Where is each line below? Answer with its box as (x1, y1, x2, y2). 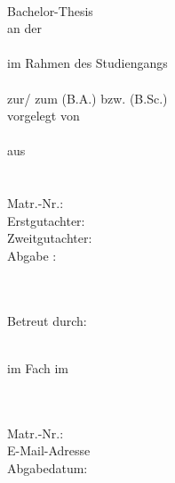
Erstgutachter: (7, 211, 85, 229)
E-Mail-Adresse (7, 441, 91, 460)
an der (7, 19, 42, 37)
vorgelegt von (7, 106, 80, 125)
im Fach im (7, 358, 69, 377)
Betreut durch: (7, 311, 87, 329)
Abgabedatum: (7, 458, 88, 477)
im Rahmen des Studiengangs (7, 54, 168, 72)
